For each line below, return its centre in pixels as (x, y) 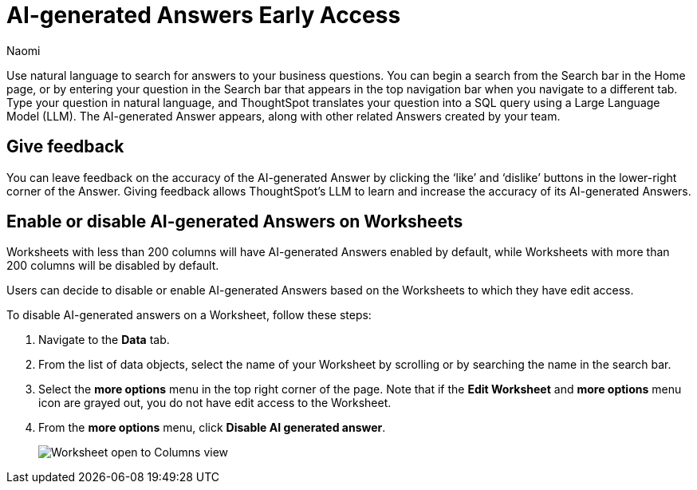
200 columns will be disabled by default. (113, 266)
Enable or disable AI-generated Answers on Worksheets (235, 222)
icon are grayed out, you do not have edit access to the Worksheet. (215, 403)
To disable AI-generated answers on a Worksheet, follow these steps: (189, 315)
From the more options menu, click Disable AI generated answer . (212, 428)
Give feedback (65, 147)
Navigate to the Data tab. (104, 340)
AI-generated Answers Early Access (204, 15)
